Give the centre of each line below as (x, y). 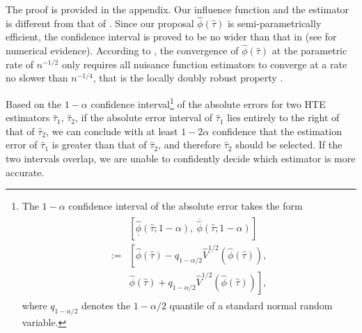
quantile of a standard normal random (251, 305)
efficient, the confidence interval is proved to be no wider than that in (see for (171, 37)
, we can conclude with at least (112, 131)
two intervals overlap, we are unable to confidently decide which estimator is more (181, 158)
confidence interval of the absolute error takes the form (186, 206)
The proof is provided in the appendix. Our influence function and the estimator (178, 9)
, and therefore (190, 145)
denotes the (106, 305)
